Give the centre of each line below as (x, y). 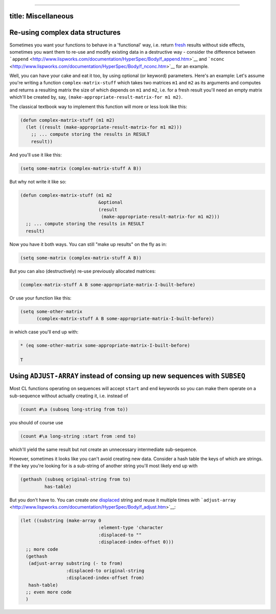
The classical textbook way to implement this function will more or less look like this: (98, 106)
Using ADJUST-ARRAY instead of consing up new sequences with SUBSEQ (127, 376)
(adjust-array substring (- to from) (75, 563)
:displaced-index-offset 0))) (136, 542)
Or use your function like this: (40, 298)
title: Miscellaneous (42, 16)
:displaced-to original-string (105, 571)
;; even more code (49, 592)
